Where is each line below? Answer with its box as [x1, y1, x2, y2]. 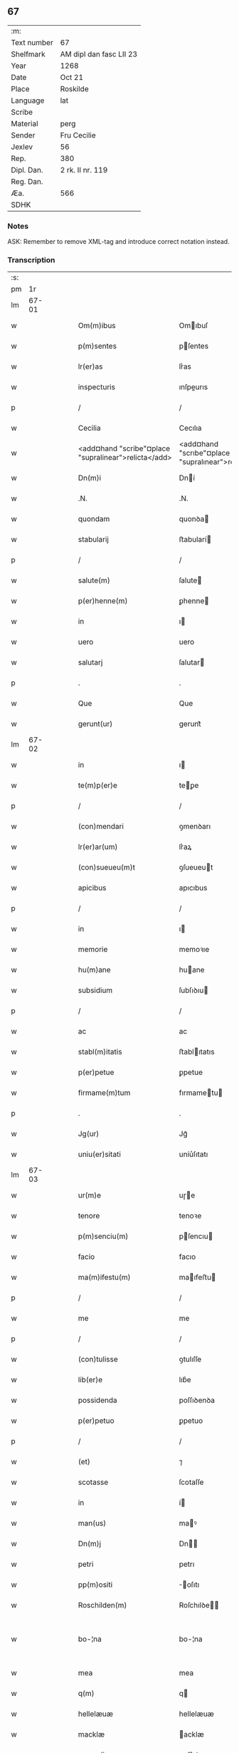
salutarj [78, 657, 103, 667]
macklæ [78, 1729, 105, 1739]
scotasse [78, 1477, 109, 1487]
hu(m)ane [78, 965, 112, 975]
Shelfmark [11, 49, 46, 59]
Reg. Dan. [11, 176, 44, 186]
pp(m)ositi [78, 1580, 113, 1590]
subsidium [78, 985, 113, 995]
